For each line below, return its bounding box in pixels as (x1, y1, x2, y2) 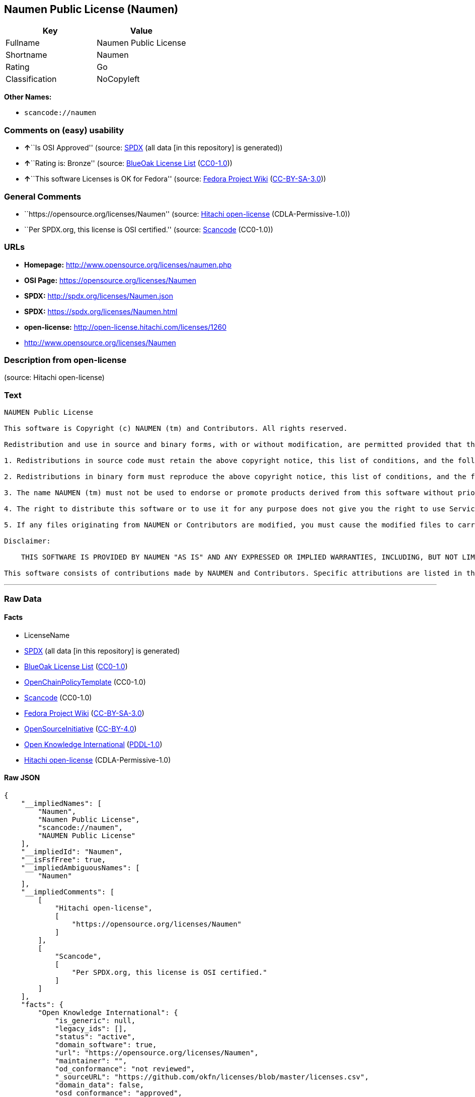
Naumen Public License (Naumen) (4, 3, 179, 16)
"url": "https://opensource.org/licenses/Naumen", (55, 1048, 259, 1057)
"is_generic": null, (55, 1016, 136, 1025)
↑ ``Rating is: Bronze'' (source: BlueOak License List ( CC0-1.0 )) (24, 159, 232, 168)
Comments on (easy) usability (4, 125, 124, 135)
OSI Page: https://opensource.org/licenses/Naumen (24, 276, 196, 285)
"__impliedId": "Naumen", (21, 847, 123, 856)
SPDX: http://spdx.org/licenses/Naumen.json (24, 291, 174, 300)
